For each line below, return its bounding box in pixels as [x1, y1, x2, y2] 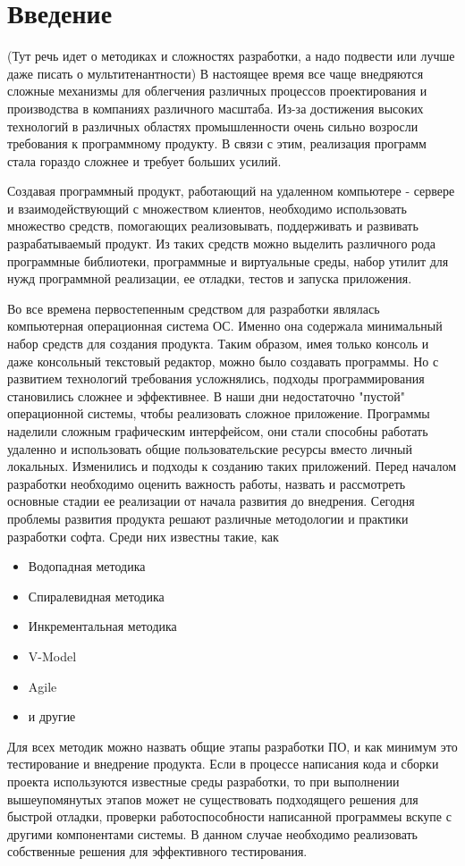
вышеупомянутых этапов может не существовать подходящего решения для [7, 789, 418, 808]
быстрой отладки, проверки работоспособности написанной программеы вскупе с [7, 807, 452, 826]
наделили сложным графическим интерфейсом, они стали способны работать [7, 422, 428, 440]
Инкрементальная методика [28, 617, 177, 635]
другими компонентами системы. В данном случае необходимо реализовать [7, 824, 418, 843]
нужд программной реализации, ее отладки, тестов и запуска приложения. [7, 269, 412, 288]
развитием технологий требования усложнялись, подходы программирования [7, 369, 425, 388]
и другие [28, 707, 76, 726]
